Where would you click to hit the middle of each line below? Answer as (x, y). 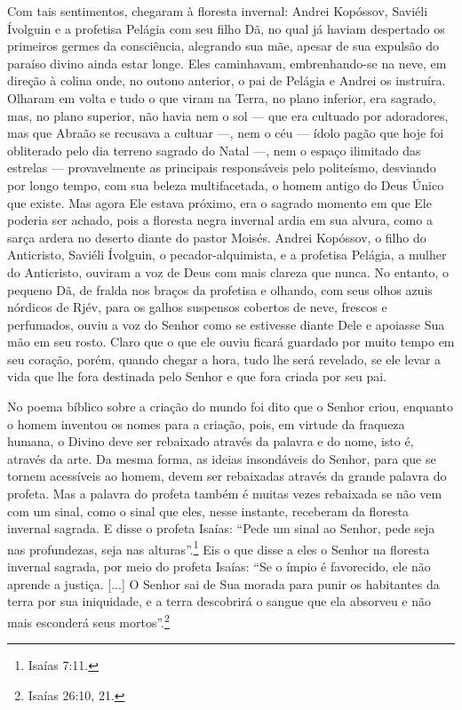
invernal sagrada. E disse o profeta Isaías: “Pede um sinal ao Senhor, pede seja (221, 528)
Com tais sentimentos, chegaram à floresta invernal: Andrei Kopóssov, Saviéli (218, 11)
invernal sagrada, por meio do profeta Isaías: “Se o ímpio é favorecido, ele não (219, 566)
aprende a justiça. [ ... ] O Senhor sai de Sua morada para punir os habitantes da (223, 583)
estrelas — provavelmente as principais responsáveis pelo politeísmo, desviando (222, 168)
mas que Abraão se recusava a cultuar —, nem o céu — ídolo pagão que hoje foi (226, 133)
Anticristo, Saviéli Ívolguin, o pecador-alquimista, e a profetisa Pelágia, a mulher (227, 255)
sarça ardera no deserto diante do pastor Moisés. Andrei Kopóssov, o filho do (217, 237)
